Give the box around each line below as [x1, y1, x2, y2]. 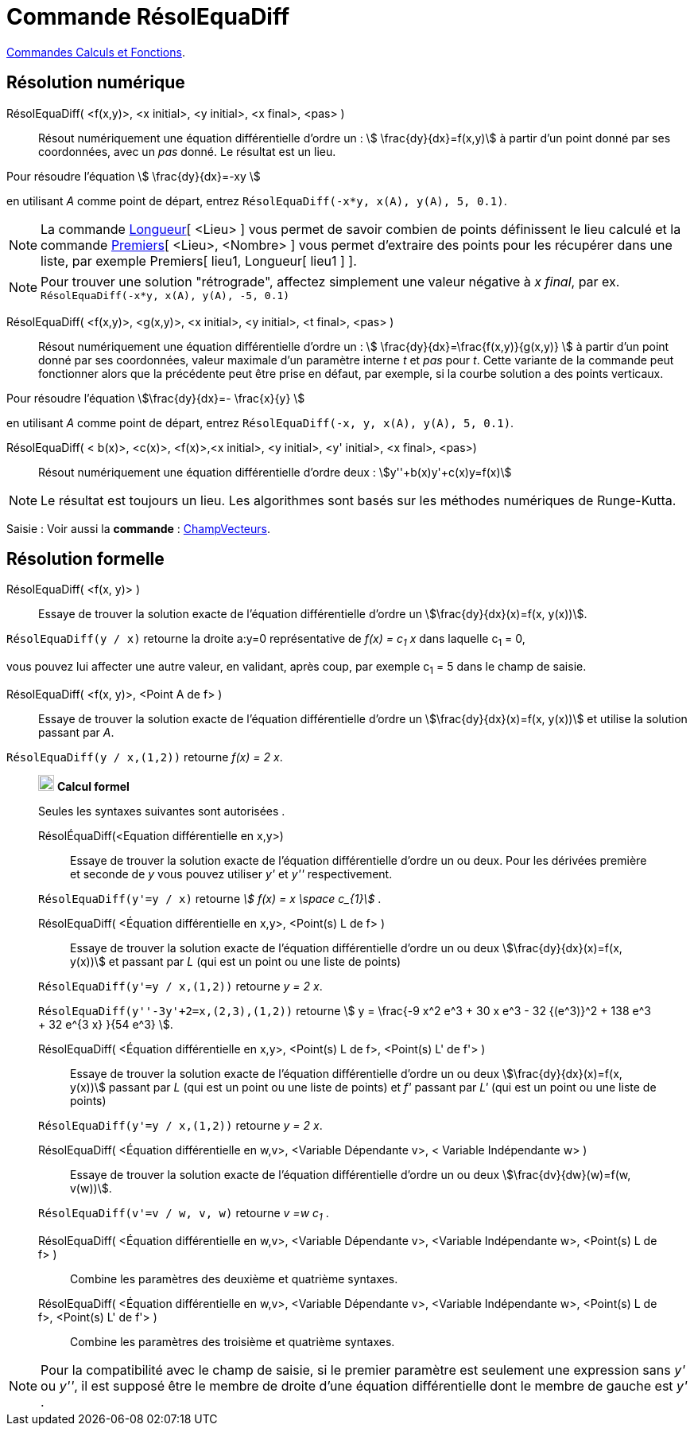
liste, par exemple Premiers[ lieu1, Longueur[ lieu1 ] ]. [41, 252, 357, 269]
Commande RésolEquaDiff [6, 3, 290, 30]
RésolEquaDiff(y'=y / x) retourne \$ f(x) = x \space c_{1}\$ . [38, 892, 382, 906]
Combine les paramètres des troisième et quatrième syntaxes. [70, 1334, 395, 1348]
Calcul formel [56, 780, 130, 794]
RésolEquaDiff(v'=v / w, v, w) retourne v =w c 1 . [38, 1206, 329, 1223]
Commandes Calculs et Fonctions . [6, 45, 185, 59]
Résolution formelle [6, 549, 165, 570]
